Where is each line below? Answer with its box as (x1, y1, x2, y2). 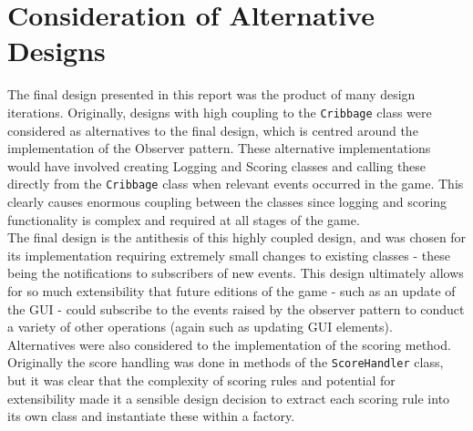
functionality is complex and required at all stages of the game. (7, 210, 360, 229)
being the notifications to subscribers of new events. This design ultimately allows (7, 263, 464, 282)
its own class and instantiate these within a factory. (7, 406, 295, 426)
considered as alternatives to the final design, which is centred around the (7, 120, 418, 139)
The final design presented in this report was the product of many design (7, 85, 416, 104)
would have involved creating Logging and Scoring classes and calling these (7, 156, 427, 175)
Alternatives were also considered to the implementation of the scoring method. (7, 334, 451, 354)
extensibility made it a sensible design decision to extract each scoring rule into (7, 388, 450, 407)
